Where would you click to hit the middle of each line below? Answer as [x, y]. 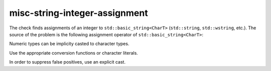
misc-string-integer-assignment [79, 13]
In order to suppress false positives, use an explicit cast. [67, 62]
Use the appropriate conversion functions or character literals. [74, 53]
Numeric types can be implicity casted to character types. [69, 44]
